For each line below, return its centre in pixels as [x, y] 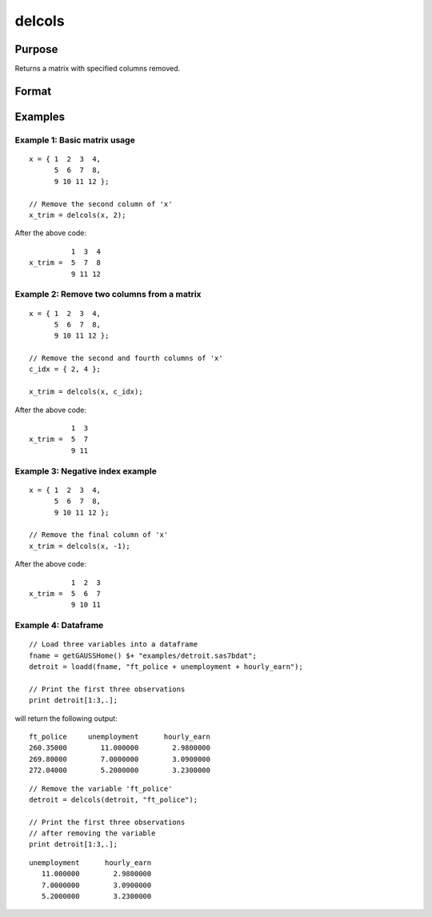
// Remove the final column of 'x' [99, 535]
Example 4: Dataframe [59, 626]
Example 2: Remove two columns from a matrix [108, 294]
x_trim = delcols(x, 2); [78, 215]
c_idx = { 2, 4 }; [65, 369]
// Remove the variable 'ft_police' [101, 789]
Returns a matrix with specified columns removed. [98, 69]
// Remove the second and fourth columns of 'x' [126, 358]
